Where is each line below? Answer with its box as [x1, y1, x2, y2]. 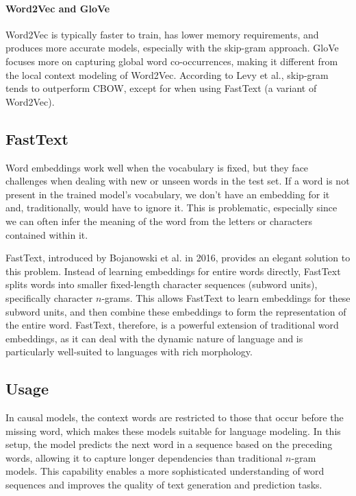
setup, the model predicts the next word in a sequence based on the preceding [5, 437, 333, 451]
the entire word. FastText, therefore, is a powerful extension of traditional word [5, 318, 339, 332]
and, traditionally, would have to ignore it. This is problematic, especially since [5, 200, 338, 215]
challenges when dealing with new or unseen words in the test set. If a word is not [5, 174, 350, 188]
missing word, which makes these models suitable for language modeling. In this [5, 423, 341, 438]
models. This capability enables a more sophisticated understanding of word [5, 464, 325, 478]
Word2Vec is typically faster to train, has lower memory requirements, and [5, 27, 319, 41]
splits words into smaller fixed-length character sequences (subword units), [5, 277, 318, 292]
